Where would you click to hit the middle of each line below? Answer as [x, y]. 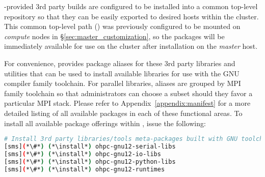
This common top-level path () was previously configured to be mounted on [122, 26]
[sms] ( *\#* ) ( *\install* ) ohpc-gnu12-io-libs [83, 154]
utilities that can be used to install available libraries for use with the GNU [122, 73]
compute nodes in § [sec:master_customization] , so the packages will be [114, 36]
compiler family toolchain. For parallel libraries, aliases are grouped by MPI [123, 83]
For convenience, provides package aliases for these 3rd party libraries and [120, 63]
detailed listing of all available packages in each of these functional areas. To [123, 113]
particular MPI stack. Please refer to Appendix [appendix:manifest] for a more [127, 103]
